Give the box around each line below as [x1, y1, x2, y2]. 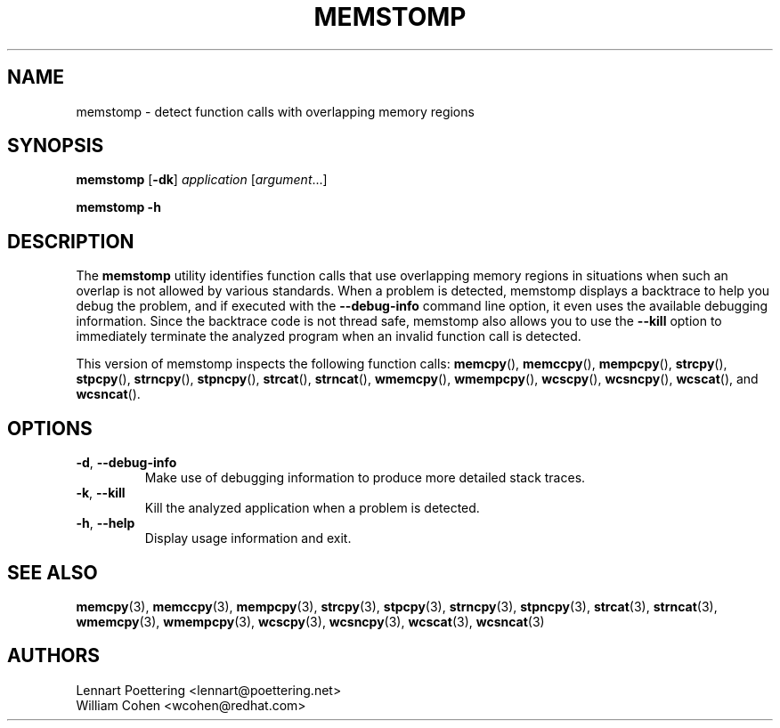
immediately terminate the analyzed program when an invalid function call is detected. [76, 328, 581, 344]
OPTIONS [7, 417, 93, 440]
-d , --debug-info [76, 455, 177, 471]
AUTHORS [7, 644, 101, 667]
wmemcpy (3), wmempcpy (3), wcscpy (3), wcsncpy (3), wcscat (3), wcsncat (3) [76, 613, 545, 629]
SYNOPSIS [7, 134, 104, 158]
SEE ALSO [7, 561, 98, 584]
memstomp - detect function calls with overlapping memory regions [76, 103, 475, 119]
